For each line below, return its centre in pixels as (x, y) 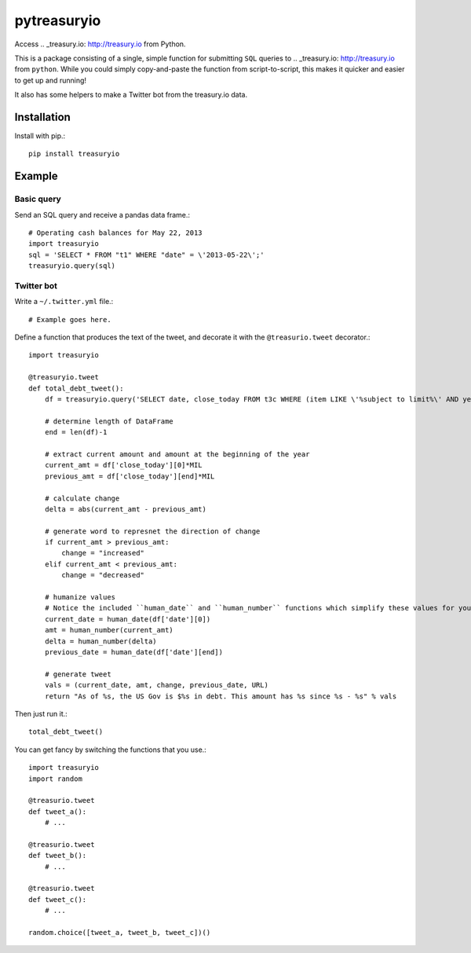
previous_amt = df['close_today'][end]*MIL (130, 476)
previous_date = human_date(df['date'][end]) (134, 652)
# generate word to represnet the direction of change (152, 531)
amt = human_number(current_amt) (109, 630)
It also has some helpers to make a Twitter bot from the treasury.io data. (131, 95)
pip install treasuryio (74, 154)
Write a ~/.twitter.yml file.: (64, 302)
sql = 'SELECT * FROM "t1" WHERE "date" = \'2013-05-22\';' (146, 255)
